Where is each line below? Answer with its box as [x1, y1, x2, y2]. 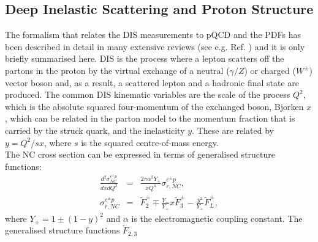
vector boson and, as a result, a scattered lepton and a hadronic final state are [5, 76, 300, 89]
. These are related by [192, 123, 274, 136]
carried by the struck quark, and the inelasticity [5, 123, 185, 136]
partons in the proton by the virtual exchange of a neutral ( [5, 64, 230, 76]
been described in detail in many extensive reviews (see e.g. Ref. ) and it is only [5, 40, 305, 53]
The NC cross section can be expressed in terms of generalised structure [5, 148, 275, 161]
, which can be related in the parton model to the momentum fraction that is [5, 112, 295, 125]
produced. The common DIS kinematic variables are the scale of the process [5, 88, 290, 101]
